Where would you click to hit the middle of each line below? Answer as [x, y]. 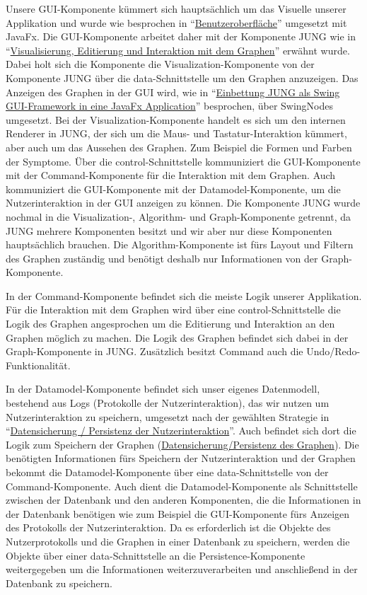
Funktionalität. [38, 365]
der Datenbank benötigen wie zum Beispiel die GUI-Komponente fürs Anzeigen [178, 513]
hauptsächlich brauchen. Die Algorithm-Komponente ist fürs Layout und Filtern [180, 244]
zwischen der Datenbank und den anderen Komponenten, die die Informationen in [183, 500]
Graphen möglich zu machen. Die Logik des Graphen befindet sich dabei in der [177, 337]
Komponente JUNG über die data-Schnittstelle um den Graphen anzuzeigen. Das [182, 77]
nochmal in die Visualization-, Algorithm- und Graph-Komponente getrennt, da [179, 216]
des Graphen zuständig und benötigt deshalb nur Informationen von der [162, 258]
